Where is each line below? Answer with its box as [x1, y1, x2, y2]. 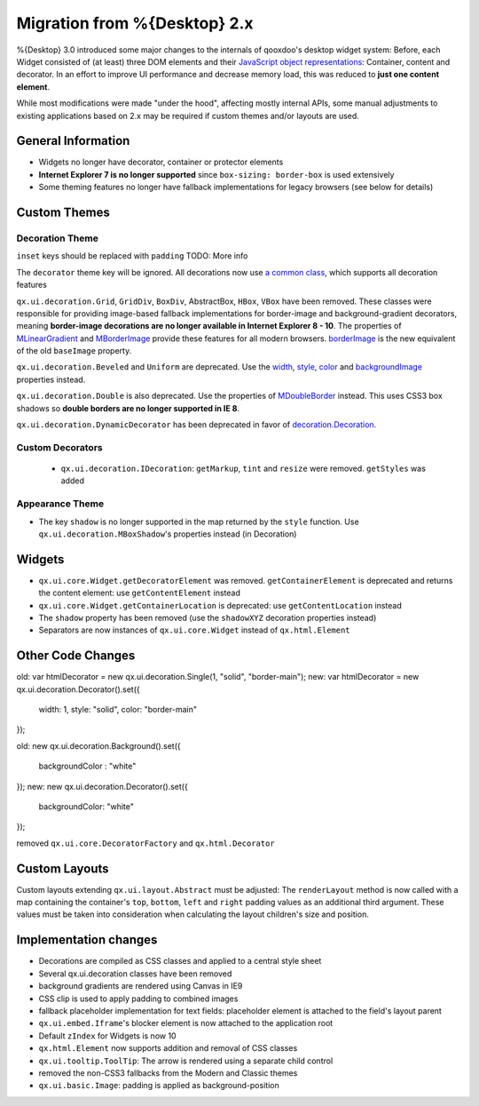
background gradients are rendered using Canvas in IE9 [38, 981, 243, 991]
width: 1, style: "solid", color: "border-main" [38, 704, 197, 715]
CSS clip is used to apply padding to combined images [38, 993, 239, 1004]
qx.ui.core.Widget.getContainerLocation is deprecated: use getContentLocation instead [38, 600, 403, 610]
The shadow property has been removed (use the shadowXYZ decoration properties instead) [38, 612, 377, 623]
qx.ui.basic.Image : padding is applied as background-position [38, 1080, 279, 1091]
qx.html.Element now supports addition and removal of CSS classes [38, 1043, 298, 1054]
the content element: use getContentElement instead [38, 587, 241, 599]
